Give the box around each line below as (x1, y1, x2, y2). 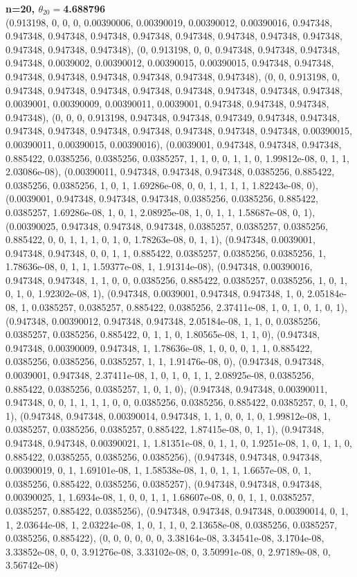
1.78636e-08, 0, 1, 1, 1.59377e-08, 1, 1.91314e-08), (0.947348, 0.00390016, (6, 259, 313, 274)
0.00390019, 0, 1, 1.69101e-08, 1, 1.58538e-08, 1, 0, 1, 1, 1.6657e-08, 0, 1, (6, 463, 311, 477)
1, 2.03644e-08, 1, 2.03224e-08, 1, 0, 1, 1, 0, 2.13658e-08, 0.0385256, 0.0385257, (6, 517, 338, 531)
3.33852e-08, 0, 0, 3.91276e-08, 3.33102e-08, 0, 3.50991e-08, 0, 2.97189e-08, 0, (6, 544, 331, 558)
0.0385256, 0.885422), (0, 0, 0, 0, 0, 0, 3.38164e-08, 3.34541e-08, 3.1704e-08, (6, 531, 324, 545)
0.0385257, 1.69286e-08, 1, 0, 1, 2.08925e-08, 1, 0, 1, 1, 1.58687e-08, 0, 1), (6, 204, 315, 219)
